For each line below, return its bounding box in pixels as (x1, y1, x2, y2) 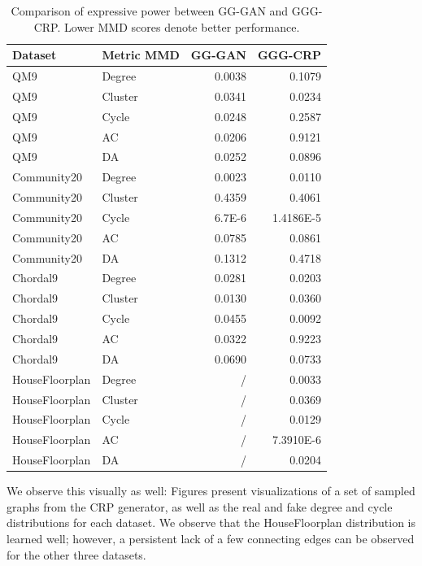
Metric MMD (102, 46, 180, 63)
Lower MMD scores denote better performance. (64, 18, 300, 35)
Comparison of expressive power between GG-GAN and (11, 2, 289, 19)
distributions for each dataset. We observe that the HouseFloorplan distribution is (7, 514, 416, 531)
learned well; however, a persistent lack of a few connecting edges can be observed (7, 529, 415, 546)
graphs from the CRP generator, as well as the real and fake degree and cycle (7, 498, 393, 515)
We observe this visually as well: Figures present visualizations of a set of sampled (7, 482, 415, 499)
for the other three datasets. (7, 546, 146, 563)
